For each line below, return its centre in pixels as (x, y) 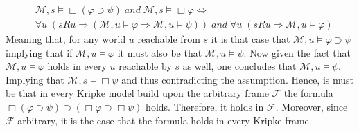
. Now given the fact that (297, 52)
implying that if (39, 52)
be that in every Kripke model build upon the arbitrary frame (137, 93)
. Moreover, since (312, 107)
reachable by (145, 66)
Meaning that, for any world (66, 39)
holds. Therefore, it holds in (205, 107)
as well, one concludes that (239, 66)
